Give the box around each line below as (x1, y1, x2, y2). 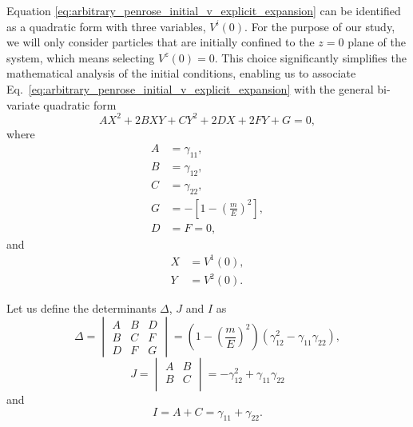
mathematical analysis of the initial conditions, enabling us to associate (6, 65, 356, 82)
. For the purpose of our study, (244, 18, 395, 34)
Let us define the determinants (6, 300, 157, 317)
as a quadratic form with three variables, (6, 18, 206, 34)
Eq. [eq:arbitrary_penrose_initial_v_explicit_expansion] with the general (6, 80, 374, 97)
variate (6, 96, 40, 113)
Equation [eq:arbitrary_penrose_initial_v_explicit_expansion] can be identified (6, 2, 401, 18)
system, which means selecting (6, 49, 155, 66)
